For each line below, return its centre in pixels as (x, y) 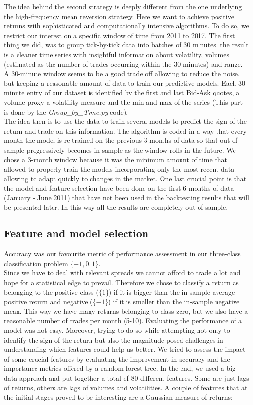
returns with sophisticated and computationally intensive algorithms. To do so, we (126, 26)
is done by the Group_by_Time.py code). (66, 111)
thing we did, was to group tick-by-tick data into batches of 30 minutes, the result (126, 45)
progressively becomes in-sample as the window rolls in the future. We (131, 149)
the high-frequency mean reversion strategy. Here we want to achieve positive (119, 16)
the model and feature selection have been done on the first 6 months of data (119, 188)
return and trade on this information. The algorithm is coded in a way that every (125, 130)
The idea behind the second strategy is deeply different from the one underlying (123, 6)
